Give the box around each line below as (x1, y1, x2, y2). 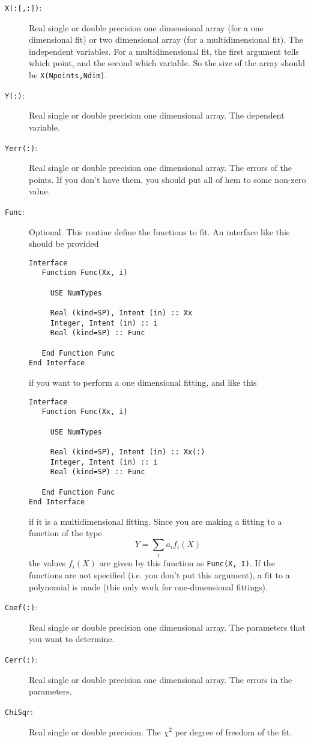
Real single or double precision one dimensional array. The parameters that (29, 620, 306, 633)
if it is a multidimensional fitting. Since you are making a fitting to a (29, 515, 282, 527)
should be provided (29, 237, 99, 250)
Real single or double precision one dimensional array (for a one (29, 21, 264, 34)
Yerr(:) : (5, 141, 38, 153)
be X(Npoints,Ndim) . (29, 69, 107, 81)
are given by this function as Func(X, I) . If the (99, 557, 275, 569)
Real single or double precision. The (29, 725, 161, 738)
